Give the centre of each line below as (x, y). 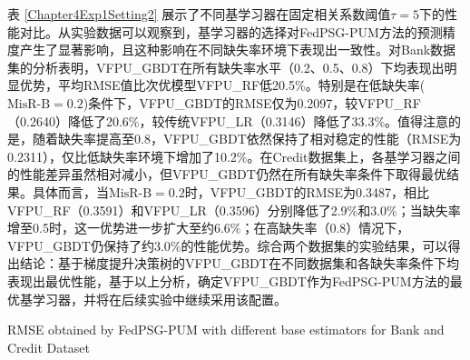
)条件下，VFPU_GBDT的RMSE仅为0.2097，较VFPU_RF (252, 102)
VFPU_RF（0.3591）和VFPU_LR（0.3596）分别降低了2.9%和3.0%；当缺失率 (234, 210)
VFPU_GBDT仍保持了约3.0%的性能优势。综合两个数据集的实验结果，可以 (228, 245)
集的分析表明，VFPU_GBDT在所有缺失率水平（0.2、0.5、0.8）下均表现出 (226, 67)
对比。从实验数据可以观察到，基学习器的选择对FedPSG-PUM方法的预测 (231, 31)
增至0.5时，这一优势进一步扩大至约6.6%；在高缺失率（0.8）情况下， (209, 228)
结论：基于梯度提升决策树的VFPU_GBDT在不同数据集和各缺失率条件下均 (239, 263)
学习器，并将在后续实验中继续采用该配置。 (159, 299)
